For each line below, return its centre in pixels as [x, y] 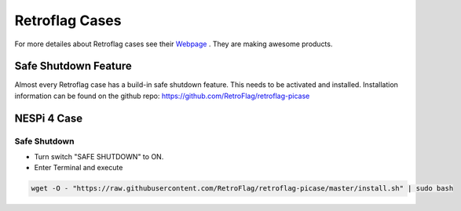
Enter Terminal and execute [79, 168]
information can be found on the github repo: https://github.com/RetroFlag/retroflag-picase [162, 96]
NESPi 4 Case [48, 118]
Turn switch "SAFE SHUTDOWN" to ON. [99, 156]
